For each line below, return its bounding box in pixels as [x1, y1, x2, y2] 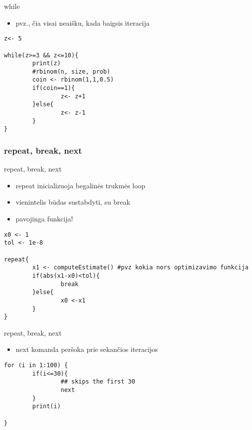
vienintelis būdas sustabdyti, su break [15, 197, 130, 207]
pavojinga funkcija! [15, 214, 73, 224]
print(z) [32, 60, 61, 67]
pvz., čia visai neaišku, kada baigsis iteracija [15, 17, 150, 28]
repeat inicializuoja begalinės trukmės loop [15, 180, 146, 190]
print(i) [32, 403, 61, 410]
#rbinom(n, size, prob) [32, 68, 110, 75]
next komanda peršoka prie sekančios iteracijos [15, 344, 158, 354]
